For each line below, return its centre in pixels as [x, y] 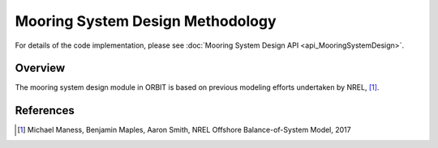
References [45, 110]
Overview [40, 68]
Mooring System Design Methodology [146, 21]
